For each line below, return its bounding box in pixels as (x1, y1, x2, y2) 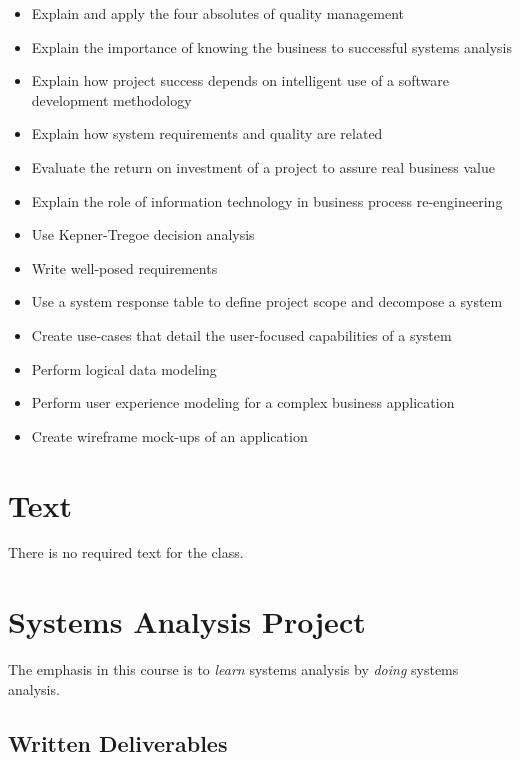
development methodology (31, 89, 192, 110)
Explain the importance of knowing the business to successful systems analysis (31, 36, 512, 57)
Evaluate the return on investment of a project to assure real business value (31, 156, 496, 177)
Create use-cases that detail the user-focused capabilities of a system (31, 324, 452, 345)
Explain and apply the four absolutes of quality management (31, 3, 405, 23)
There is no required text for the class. (8, 542, 244, 563)
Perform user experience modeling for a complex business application (31, 392, 455, 413)
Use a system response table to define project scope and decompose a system (31, 291, 503, 312)
